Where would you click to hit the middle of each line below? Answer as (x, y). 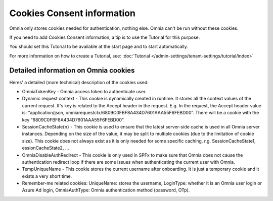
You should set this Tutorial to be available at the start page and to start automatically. (99, 47)
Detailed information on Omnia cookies (72, 70)
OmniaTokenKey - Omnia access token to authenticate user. (84, 92)
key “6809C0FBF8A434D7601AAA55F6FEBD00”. (73, 120)
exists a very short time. (47, 176)
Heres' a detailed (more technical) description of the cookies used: (79, 82)
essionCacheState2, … (45, 148)
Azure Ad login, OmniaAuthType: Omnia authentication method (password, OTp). (106, 190)
